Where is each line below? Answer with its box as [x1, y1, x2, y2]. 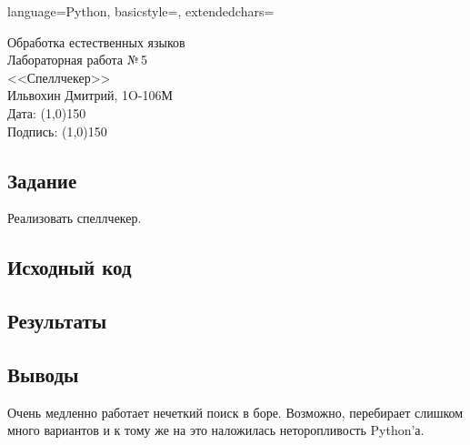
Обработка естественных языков [7, 32, 185, 51]
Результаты [7, 307, 107, 335]
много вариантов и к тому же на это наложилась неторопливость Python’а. [7, 420, 425, 440]
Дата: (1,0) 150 [7, 103, 86, 122]
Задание [7, 166, 77, 194]
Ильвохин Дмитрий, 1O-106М [7, 86, 174, 105]
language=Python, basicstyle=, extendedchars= [7, 2, 275, 20]
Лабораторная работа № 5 [7, 50, 147, 69]
